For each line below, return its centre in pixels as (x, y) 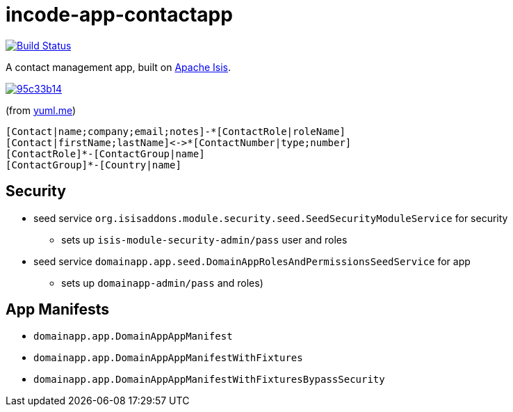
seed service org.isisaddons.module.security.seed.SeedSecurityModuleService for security (271, 218)
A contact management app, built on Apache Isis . (119, 67)
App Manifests (58, 310)
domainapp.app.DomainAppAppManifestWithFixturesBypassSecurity (209, 380)
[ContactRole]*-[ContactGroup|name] (105, 153)
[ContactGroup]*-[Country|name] (93, 165)
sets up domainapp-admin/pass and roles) (162, 283)
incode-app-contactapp (119, 15)
